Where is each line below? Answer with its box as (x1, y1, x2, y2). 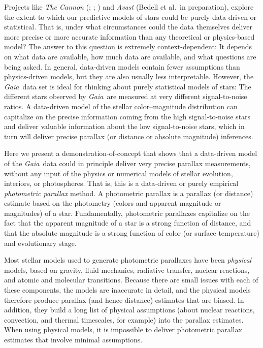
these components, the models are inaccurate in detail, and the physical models (4, 284, 251, 295)
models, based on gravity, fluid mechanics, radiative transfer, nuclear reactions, (4, 264, 250, 275)
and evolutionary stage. (4, 237, 77, 248)
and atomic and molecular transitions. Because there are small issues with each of (4, 274, 258, 285)
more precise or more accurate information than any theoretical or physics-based (4, 31, 255, 42)
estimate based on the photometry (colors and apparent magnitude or (4, 198, 221, 208)
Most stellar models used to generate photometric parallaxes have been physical (4, 255, 252, 265)
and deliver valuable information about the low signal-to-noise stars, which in (4, 121, 245, 132)
